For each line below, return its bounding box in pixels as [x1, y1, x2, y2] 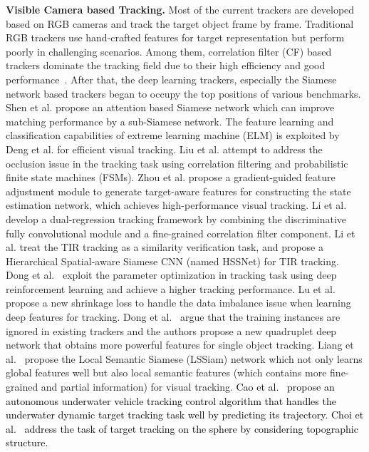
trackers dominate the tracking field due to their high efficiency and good [6, 58, 326, 73]
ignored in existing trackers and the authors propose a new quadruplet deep [6, 323, 337, 338]
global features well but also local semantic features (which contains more [6, 365, 327, 380]
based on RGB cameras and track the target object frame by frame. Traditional [6, 16, 354, 31]
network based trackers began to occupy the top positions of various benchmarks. [6, 86, 361, 101]
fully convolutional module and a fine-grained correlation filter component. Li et [6, 225, 355, 240]
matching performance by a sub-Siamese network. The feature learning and [6, 113, 334, 128]
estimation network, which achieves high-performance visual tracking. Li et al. [6, 197, 347, 212]
